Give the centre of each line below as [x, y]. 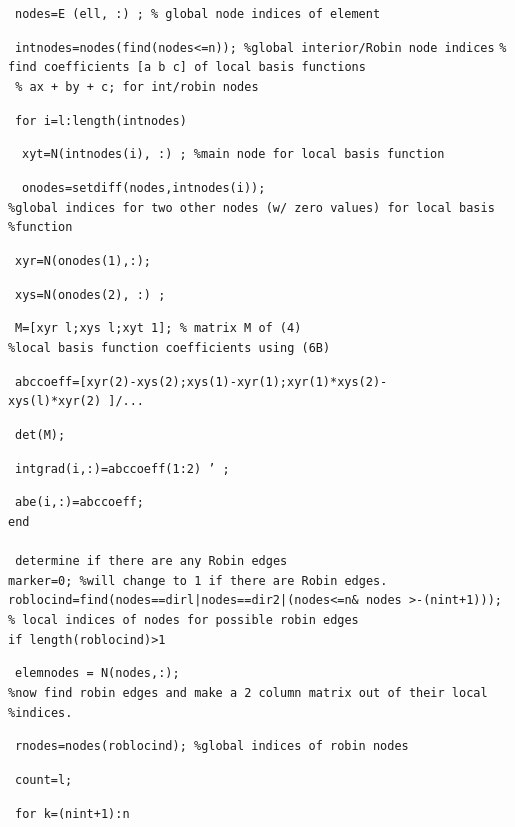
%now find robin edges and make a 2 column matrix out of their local [248, 693]
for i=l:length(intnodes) [101, 120]
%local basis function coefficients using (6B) [169, 347]
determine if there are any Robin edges [151, 561]
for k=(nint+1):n [72, 813]
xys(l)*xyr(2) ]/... [76, 401]
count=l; [44, 779]
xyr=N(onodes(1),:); [83, 260]
